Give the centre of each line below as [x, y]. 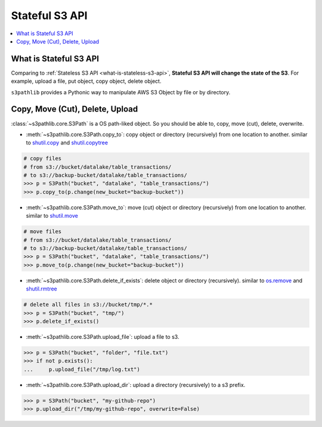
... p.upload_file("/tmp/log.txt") [82, 369]
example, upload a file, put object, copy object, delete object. [86, 81]
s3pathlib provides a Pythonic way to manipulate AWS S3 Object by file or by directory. [121, 92]
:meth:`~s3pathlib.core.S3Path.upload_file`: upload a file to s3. [103, 336]
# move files [43, 232]
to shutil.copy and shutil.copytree [67, 143]
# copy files [43, 159]
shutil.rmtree [42, 289]
